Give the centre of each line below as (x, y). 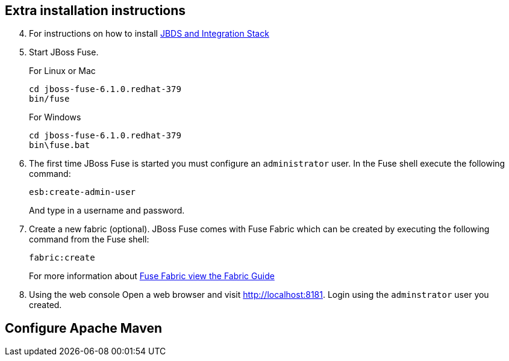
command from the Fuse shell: (89, 239)
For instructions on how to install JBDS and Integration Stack (149, 34)
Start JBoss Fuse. (64, 52)
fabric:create (62, 258)
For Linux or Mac (62, 71)
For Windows (55, 117)
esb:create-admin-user (83, 192)
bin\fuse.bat (60, 145)
